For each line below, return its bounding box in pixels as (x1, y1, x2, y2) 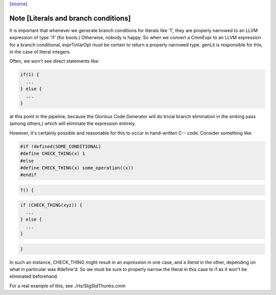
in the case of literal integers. (9, 49, 71, 55)
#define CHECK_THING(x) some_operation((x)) (20, 165, 134, 171)
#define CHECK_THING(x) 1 (20, 151, 85, 156)
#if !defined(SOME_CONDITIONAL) (20, 143, 102, 149)
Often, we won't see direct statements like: (9, 58, 100, 64)
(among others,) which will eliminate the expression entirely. (9, 120, 136, 127)
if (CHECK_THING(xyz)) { (20, 202, 83, 208)
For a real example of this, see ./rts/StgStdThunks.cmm (9, 283, 126, 289)
